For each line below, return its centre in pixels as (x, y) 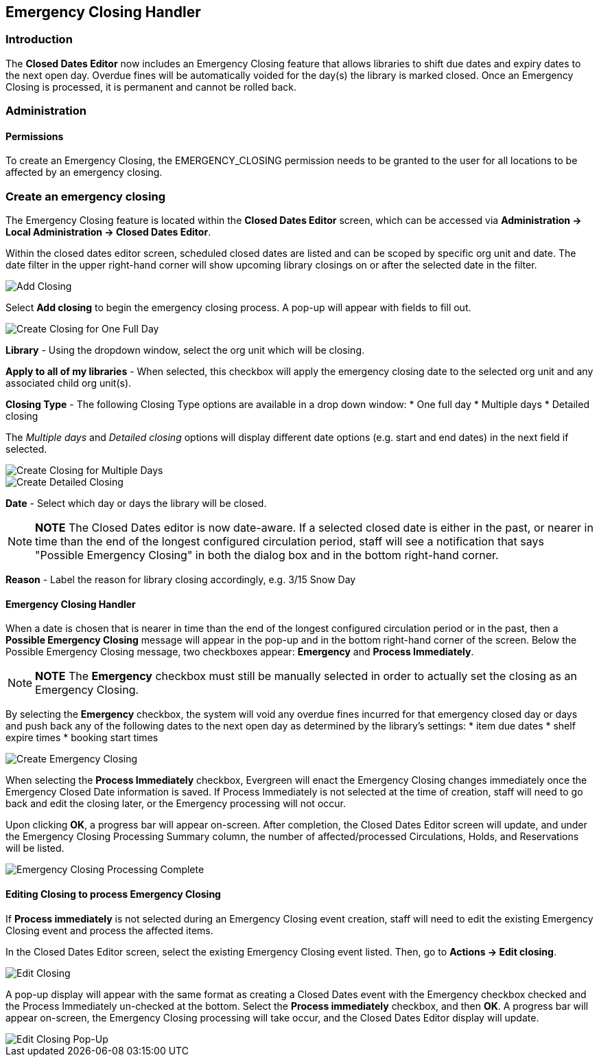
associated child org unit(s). (69, 383)
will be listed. (35, 848)
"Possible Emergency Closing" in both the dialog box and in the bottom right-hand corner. (267, 555)
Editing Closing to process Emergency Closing (113, 894)
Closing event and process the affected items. (109, 930)
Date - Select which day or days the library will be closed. (136, 504)
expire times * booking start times (82, 738)
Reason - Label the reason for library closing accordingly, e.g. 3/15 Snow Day (181, 580)
